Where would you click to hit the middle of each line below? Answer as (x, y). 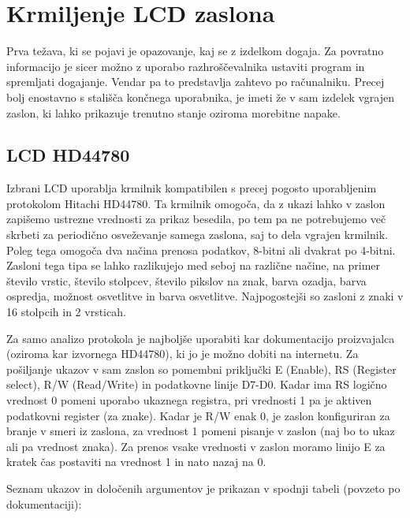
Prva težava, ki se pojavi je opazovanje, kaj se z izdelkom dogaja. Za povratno (195, 51)
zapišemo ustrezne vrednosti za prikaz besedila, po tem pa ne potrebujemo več (196, 219)
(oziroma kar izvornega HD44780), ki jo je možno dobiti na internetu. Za (183, 354)
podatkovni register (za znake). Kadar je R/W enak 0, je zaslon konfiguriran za (198, 415)
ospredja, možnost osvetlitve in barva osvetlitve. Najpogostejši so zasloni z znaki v (205, 296)
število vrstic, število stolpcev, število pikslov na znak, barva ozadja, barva (186, 280)
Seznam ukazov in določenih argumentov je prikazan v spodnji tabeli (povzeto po (203, 488)
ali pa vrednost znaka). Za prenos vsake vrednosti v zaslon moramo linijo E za (196, 446)
